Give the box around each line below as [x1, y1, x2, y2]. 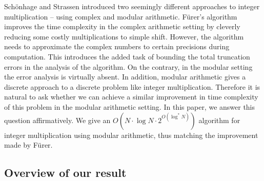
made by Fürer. [4, 139, 53, 150]
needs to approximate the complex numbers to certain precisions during [4, 41, 230, 52]
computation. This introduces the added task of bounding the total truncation [4, 51, 250, 62]
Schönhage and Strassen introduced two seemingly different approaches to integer [4, 1, 260, 11]
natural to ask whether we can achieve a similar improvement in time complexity [4, 91, 258, 102]
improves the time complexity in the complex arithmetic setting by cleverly [4, 21, 240, 32]
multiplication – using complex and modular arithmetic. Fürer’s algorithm [4, 11, 237, 22]
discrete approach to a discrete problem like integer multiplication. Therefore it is [4, 81, 260, 92]
